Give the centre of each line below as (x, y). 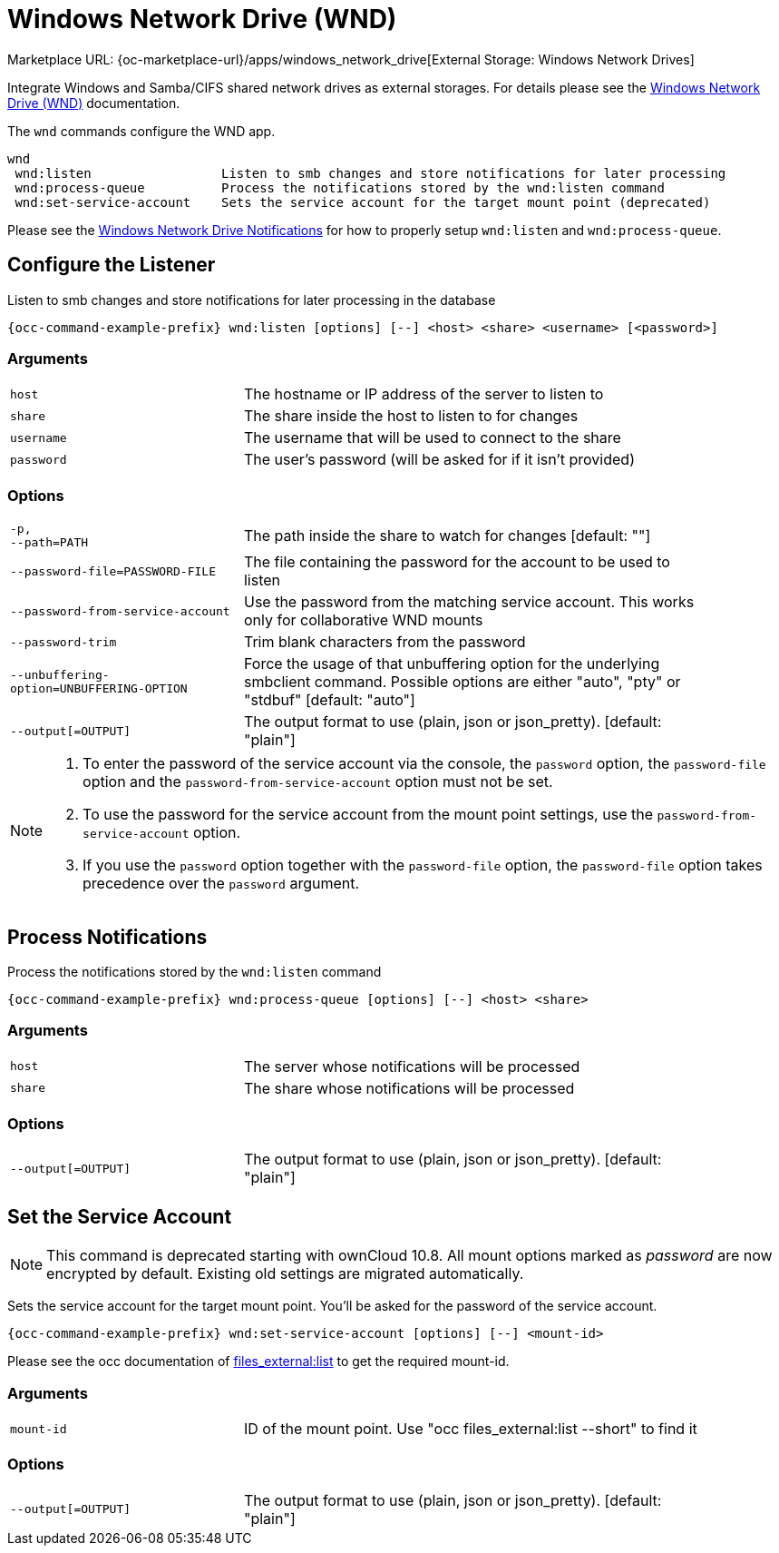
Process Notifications (107, 937)
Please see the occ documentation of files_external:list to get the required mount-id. (258, 1361)
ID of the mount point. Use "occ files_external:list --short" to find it (470, 1429)
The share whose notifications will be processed (409, 1088)
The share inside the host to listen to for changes (411, 416)
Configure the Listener (112, 265)
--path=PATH (49, 543)
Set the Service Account (120, 1216)
